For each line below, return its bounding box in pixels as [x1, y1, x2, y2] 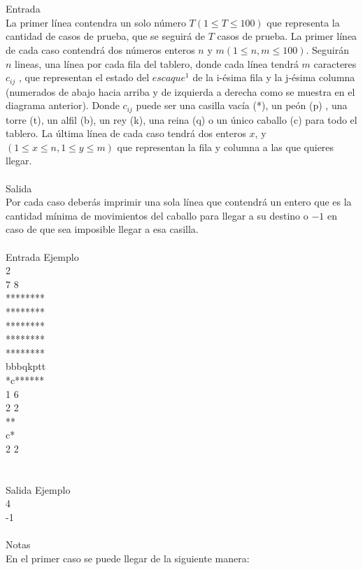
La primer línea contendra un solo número [6, 15, 186, 29]
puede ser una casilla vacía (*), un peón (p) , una [136, 98, 348, 113]
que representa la [266, 15, 340, 29]
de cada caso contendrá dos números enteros [6, 42, 195, 57]
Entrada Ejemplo [6, 249, 79, 264]
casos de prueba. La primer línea [217, 29, 357, 43]
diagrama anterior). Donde [6, 98, 120, 113]
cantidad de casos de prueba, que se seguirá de [6, 29, 206, 43]
